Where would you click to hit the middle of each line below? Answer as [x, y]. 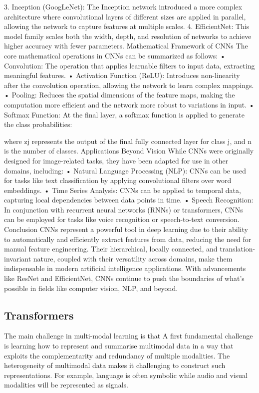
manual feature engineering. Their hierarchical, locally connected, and [111, 249]
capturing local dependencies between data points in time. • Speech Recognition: [129, 200]
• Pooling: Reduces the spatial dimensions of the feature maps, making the [120, 95]
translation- [238, 249]
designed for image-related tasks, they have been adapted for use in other [116, 160]
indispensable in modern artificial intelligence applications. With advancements [125, 268]
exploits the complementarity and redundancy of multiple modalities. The [117, 355]
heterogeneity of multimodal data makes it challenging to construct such [115, 365]
